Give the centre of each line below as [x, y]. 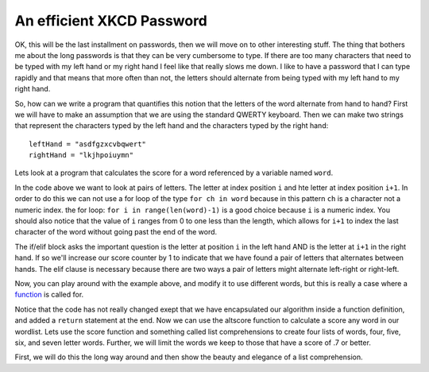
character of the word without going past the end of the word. [116, 232]
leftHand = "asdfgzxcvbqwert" [88, 144]
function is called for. [49, 295]
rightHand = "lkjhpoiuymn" [81, 155]
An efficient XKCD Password [111, 21]
